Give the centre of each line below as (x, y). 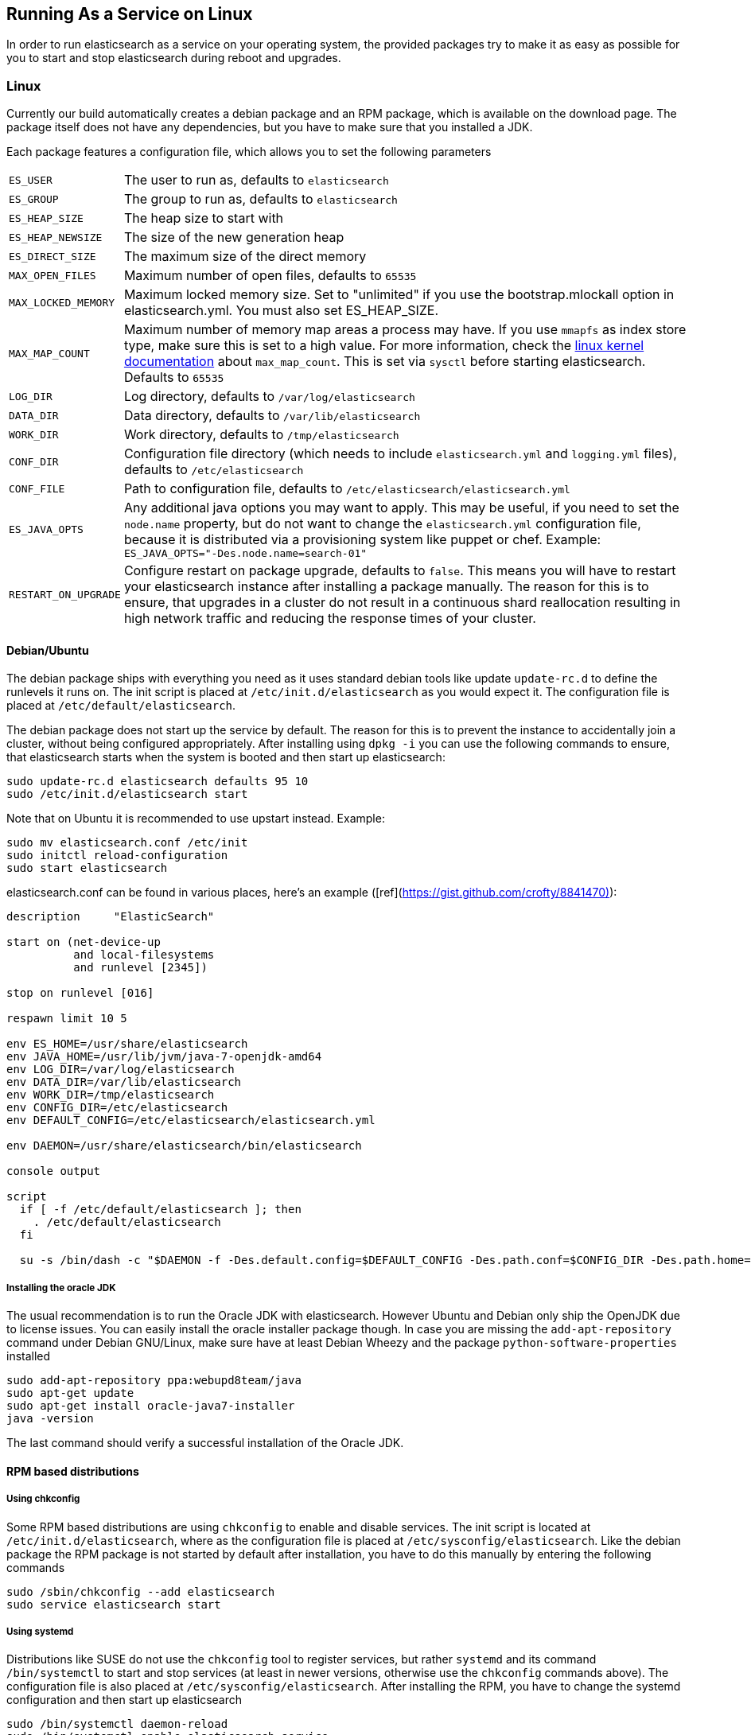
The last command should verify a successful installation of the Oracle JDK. (205, 1443)
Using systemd (40, 1631)
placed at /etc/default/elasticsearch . (121, 706)
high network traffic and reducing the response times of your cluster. (330, 619)
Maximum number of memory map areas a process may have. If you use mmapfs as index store (405, 330)
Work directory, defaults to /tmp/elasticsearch (261, 435)
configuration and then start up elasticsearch (125, 1700)
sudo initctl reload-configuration (117, 856)
